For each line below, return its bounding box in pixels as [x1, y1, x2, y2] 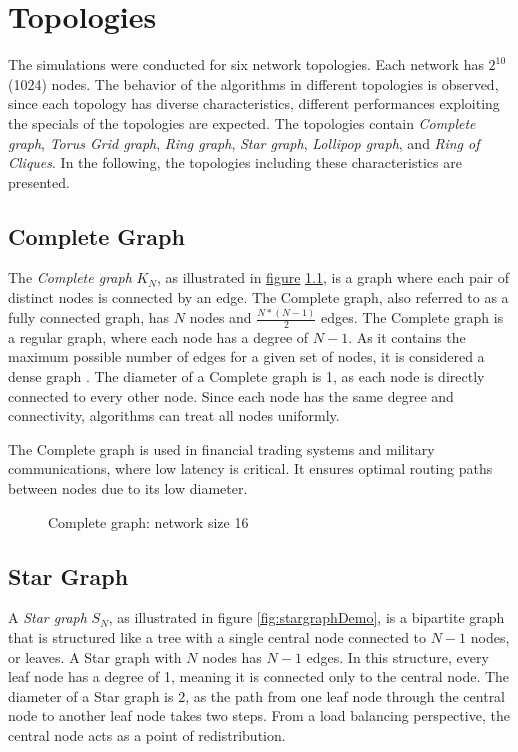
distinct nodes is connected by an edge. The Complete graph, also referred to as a [8, 287, 509, 308]
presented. [8, 171, 70, 192]
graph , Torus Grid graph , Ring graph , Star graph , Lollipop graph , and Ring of [8, 132, 480, 153]
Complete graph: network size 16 [48, 511, 249, 532]
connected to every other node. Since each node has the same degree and [8, 385, 454, 406]
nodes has [202, 646, 262, 667]
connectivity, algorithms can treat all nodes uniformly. [8, 405, 340, 426]
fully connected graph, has [8, 307, 170, 328]
